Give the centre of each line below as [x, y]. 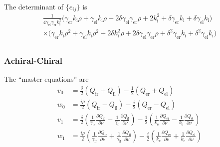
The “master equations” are [46, 79]
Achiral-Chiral [33, 61]
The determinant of [34, 6]
